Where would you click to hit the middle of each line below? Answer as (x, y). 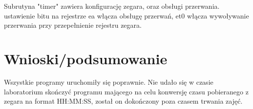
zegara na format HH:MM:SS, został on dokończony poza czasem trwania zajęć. (123, 101)
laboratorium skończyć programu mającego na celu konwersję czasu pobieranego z (126, 91)
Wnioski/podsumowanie (86, 58)
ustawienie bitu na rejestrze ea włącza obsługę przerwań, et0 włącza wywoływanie (126, 15)
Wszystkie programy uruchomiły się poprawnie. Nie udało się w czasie (109, 82)
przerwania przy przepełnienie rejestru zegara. (73, 25)
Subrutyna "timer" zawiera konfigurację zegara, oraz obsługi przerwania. (112, 6)
